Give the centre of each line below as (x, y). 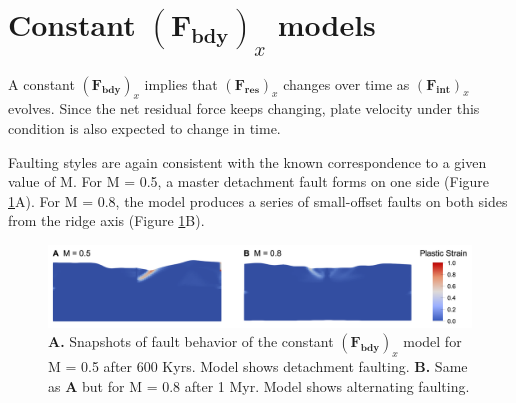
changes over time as (346, 83)
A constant (41, 83)
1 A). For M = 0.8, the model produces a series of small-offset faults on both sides (258, 200)
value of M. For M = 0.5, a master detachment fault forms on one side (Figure (249, 181)
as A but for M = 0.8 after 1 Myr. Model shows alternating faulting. (259, 385)
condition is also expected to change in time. (144, 127)
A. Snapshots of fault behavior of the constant (191, 341)
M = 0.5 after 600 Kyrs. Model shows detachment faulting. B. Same (258, 366)
